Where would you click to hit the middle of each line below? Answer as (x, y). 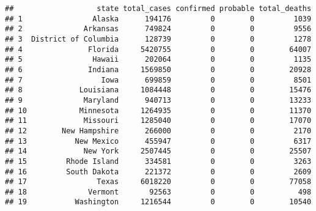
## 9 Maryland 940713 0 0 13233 (158, 100)
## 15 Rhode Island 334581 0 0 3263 (158, 161)
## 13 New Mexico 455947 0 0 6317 (158, 141)
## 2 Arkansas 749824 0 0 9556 (158, 29)
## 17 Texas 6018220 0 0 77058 (158, 182)
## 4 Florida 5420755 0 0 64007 (158, 49)
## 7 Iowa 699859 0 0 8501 (158, 80)
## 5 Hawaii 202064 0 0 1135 (158, 60)
